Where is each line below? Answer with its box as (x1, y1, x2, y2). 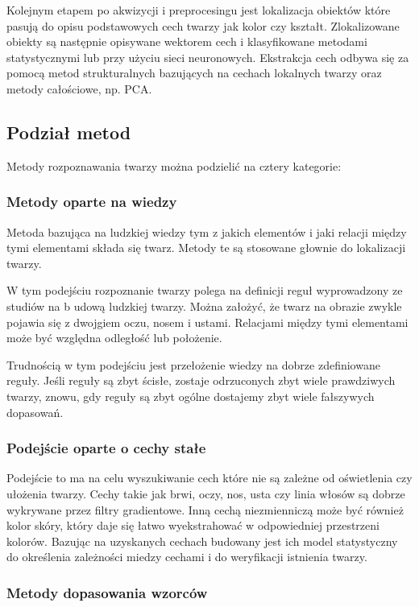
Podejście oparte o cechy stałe (6, 438, 206, 458)
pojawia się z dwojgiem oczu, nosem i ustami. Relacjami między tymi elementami (6, 313, 409, 330)
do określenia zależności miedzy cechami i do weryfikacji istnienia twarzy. (6, 548, 367, 565)
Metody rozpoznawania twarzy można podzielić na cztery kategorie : (6, 157, 342, 174)
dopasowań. (6, 403, 64, 420)
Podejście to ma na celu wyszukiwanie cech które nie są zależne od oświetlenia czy (6, 469, 413, 486)
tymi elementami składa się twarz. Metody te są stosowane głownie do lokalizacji (6, 239, 406, 256)
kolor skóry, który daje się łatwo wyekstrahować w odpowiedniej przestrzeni (6, 517, 380, 534)
